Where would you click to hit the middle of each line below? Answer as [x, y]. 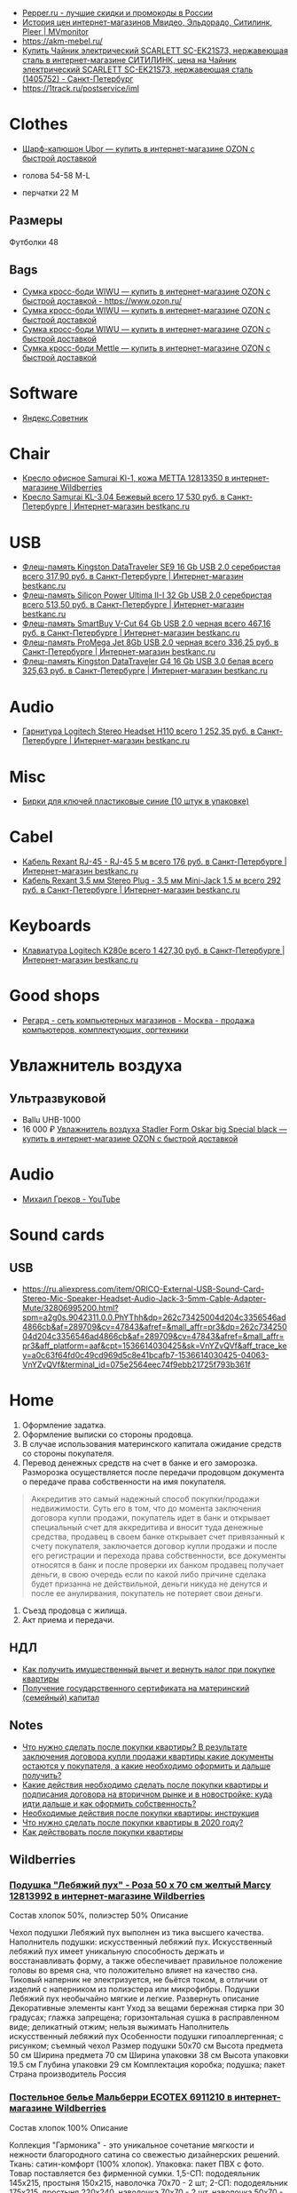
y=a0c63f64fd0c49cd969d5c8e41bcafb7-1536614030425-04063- [145, 1355]
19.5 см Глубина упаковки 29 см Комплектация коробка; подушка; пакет [147, 2065]
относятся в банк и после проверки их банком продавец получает [157, 1565]
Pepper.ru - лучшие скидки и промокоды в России [117, 13]
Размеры [36, 221]
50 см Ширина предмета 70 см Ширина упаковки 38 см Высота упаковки [149, 2055]
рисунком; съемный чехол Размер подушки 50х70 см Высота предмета [146, 2046]
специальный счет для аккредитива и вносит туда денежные [147, 1527]
